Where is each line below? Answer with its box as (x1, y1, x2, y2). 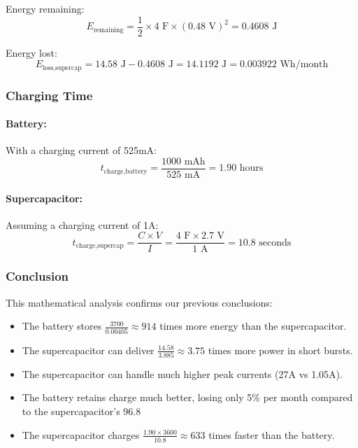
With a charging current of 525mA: (6, 143, 157, 157)
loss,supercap (43, 64, 82, 71)
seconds (259, 237, 292, 248)
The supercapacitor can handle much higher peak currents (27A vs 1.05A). (22, 366, 343, 381)
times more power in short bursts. (208, 342, 353, 357)
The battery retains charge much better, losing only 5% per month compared (22, 390, 353, 405)
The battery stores (22, 318, 102, 333)
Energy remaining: (6, 1, 85, 15)
